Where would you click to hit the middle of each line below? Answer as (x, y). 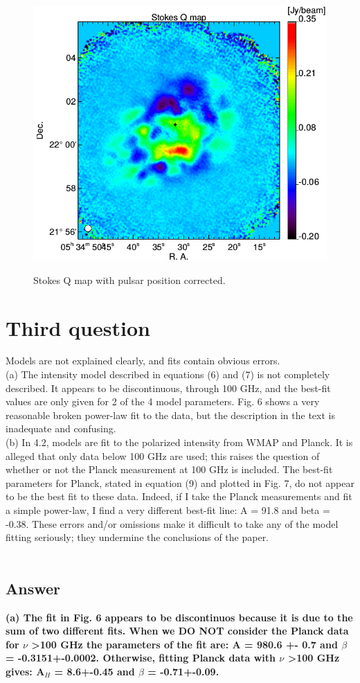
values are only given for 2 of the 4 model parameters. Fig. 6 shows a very (163, 401)
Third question (78, 327)
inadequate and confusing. (61, 428)
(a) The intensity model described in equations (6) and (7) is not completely (168, 374)
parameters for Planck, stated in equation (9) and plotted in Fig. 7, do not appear (180, 482)
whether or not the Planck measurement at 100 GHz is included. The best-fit (169, 469)
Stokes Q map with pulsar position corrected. (129, 280)
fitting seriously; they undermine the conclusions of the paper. (137, 537)
